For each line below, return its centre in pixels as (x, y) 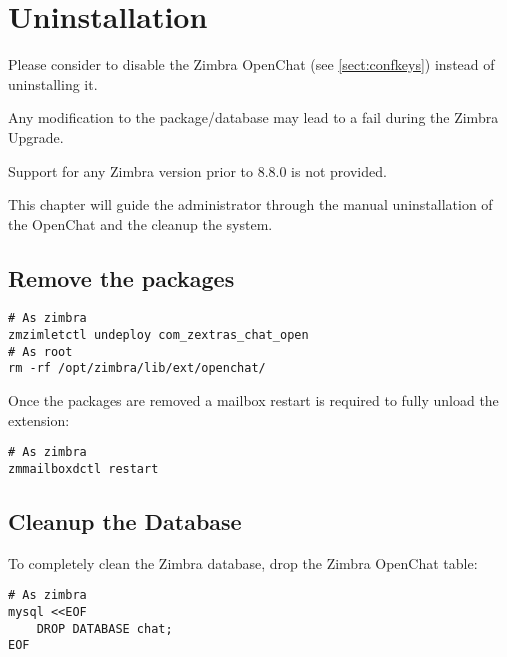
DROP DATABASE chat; (104, 628)
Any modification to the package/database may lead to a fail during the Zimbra (253, 117)
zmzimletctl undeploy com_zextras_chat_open (158, 335)
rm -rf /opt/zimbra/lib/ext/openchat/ (137, 368)
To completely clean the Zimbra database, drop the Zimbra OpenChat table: (243, 562)
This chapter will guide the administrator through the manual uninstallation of (250, 204)
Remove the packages (121, 277)
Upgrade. (36, 136)
